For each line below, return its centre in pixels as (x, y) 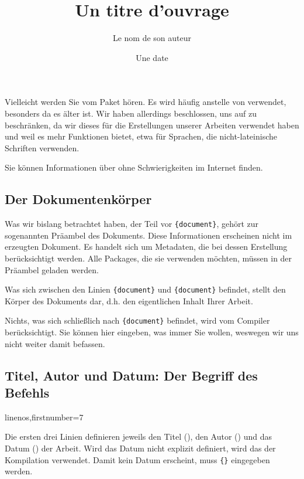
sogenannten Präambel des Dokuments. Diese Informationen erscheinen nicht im (148, 235)
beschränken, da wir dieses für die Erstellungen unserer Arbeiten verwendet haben (152, 125)
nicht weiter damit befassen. (55, 343)
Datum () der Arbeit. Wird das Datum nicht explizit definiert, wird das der (140, 448)
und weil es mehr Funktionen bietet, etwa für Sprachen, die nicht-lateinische (141, 136)
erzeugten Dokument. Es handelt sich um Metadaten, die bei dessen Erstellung (146, 247)
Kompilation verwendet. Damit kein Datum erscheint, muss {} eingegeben (137, 459)
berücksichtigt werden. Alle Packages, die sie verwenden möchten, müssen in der (148, 258)
